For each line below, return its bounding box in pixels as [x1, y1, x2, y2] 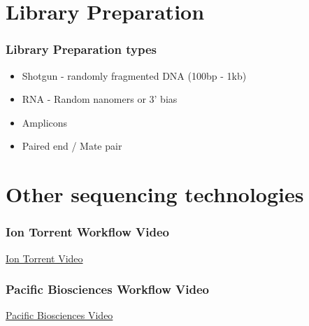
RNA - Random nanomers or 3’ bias [22, 92, 178, 106]
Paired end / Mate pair [22, 139, 122, 153]
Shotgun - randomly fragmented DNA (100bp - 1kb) [22, 68, 247, 83]
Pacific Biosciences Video [6, 308, 113, 323]
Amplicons [22, 115, 68, 129]
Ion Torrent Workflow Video [6, 223, 169, 241]
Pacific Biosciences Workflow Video [6, 281, 209, 298]
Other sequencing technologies [6, 180, 304, 208]
